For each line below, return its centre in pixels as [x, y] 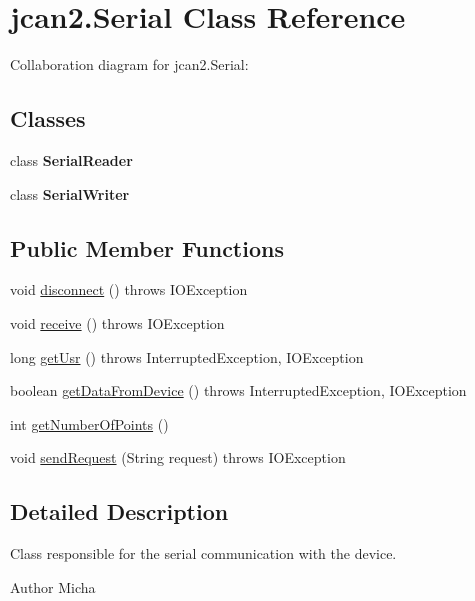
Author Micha [53, 586]
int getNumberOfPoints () [89, 423]
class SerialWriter [70, 193]
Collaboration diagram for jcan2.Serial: [129, 64]
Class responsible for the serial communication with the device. [203, 553]
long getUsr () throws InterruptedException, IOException [187, 356]
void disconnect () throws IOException [129, 289]
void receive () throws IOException [117, 322]
